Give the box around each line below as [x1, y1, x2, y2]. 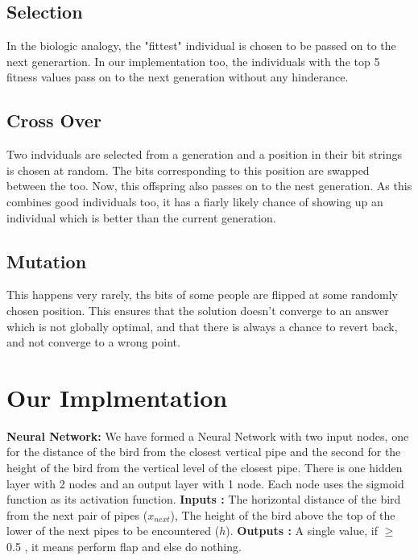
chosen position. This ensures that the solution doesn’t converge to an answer [6, 301, 389, 318]
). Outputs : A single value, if [226, 522, 378, 539]
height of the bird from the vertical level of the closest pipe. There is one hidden [6, 459, 403, 476]
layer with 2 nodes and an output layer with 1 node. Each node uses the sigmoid [6, 475, 404, 492]
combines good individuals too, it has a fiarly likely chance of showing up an [6, 193, 383, 209]
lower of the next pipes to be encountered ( [6, 522, 220, 539]
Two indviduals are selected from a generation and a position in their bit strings [6, 146, 402, 163]
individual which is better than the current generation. [6, 209, 276, 226]
